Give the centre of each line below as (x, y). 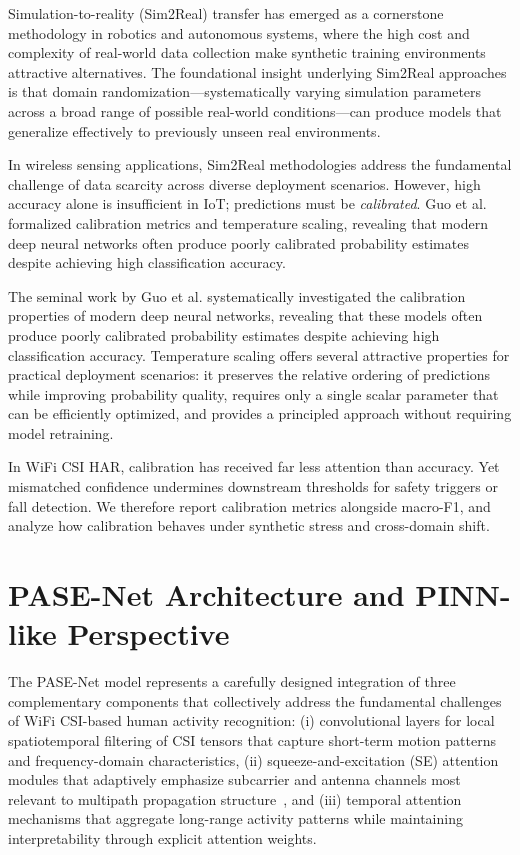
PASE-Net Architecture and (206, 594)
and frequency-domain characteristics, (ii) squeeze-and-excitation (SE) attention (253, 759)
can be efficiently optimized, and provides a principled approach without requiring (260, 413)
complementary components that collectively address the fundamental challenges (255, 700)
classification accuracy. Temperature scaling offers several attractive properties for (259, 354)
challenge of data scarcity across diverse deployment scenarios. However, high (244, 183)
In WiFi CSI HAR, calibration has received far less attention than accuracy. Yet (254, 466)
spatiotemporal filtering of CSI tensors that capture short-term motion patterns (252, 739)
